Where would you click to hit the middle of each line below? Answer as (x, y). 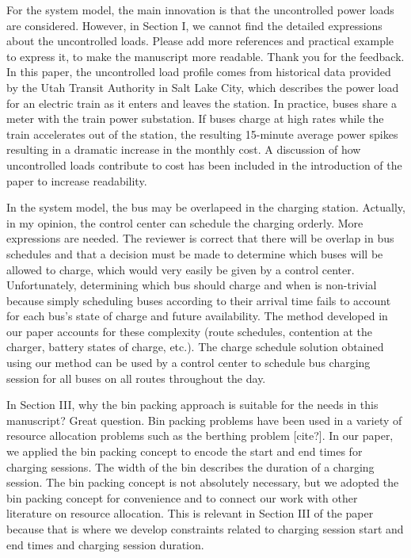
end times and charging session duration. (105, 544)
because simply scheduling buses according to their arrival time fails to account (199, 300)
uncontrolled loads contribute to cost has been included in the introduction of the (204, 164)
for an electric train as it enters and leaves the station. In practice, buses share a (202, 103)
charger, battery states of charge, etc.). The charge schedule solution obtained (195, 347)
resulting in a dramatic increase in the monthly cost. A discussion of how (184, 149)
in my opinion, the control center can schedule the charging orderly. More (185, 222)
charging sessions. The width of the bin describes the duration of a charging (190, 466)
